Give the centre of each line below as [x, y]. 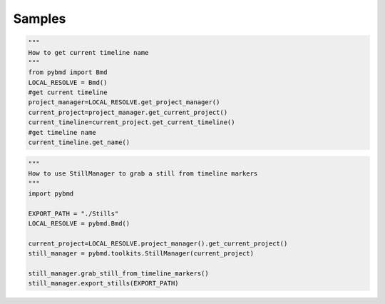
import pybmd [51, 193]
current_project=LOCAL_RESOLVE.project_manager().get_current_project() [158, 243]
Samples [40, 19]
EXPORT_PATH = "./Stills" [73, 213]
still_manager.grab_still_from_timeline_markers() [119, 273]
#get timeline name [62, 132]
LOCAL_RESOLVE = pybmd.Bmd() [79, 223]
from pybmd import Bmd [68, 72]
